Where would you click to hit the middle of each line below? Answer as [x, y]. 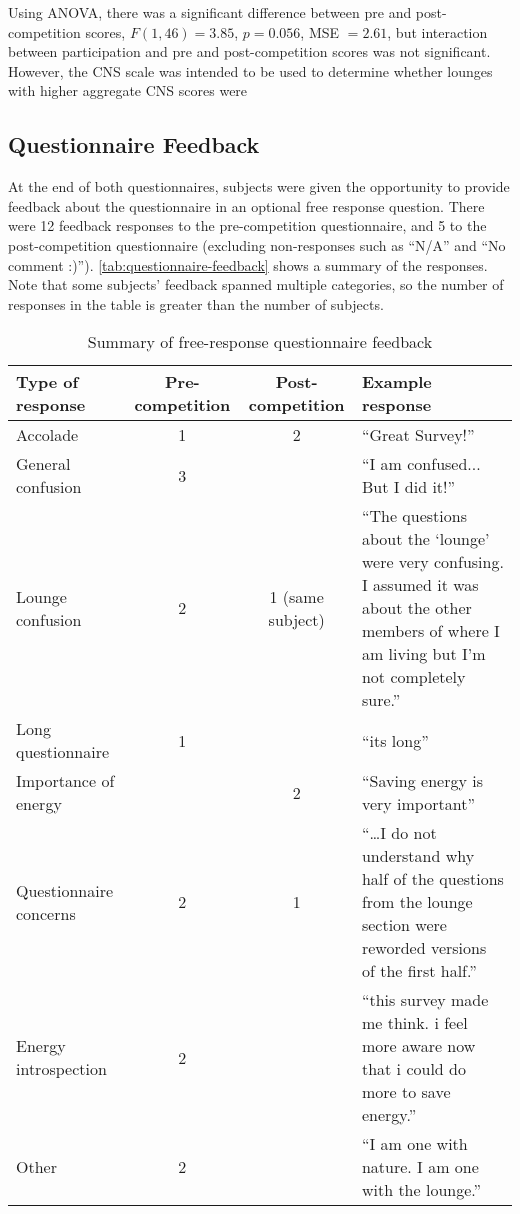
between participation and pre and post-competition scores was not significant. [249, 51]
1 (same [296, 596]
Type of [47, 382]
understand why [418, 856]
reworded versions [424, 948]
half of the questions [432, 879]
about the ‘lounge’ [425, 539]
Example [396, 382]
